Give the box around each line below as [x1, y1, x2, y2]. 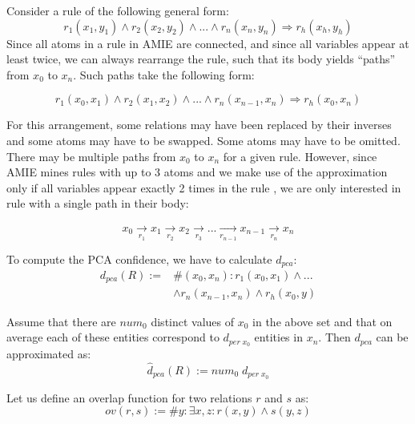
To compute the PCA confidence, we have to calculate [6, 250, 272, 267]
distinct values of [151, 313, 235, 329]
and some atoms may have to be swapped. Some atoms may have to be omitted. [6, 131, 401, 148]
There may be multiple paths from [6, 147, 176, 164]
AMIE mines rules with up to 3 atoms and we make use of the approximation [6, 164, 388, 180]
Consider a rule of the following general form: [6, 2, 229, 18]
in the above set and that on [252, 313, 393, 329]
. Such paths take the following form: [73, 66, 255, 83]
